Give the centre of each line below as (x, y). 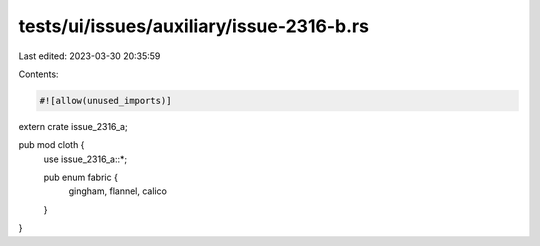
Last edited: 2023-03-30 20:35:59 (89, 56)
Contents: (38, 74)
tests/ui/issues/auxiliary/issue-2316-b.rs (194, 26)
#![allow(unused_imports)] (105, 100)
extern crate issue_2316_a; (73, 126)
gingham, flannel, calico (117, 191)
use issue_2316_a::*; (85, 159)
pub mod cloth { (51, 145)
